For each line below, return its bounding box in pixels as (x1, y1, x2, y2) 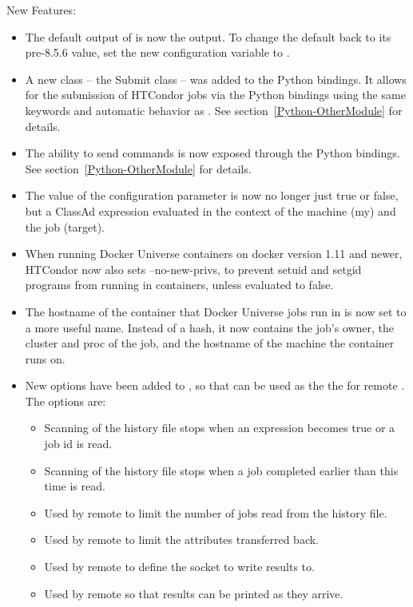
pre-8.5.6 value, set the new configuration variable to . (25, 44, 290, 61)
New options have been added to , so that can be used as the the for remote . (25, 377, 405, 394)
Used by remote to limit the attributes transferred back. (44, 531, 320, 548)
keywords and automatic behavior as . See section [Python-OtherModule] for (25, 101, 403, 118)
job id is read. (44, 435, 113, 452)
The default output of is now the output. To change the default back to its (25, 28, 391, 45)
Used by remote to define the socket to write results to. (44, 558, 315, 575)
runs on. (25, 350, 66, 367)
